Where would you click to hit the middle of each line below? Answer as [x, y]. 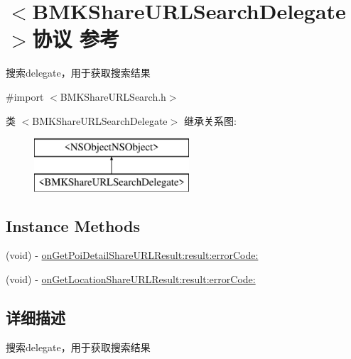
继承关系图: [210, 120]
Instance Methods [73, 225]
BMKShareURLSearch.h [113, 96]
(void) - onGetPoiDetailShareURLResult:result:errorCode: [132, 255]
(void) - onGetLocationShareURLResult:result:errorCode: [131, 279]
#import [25, 96]
